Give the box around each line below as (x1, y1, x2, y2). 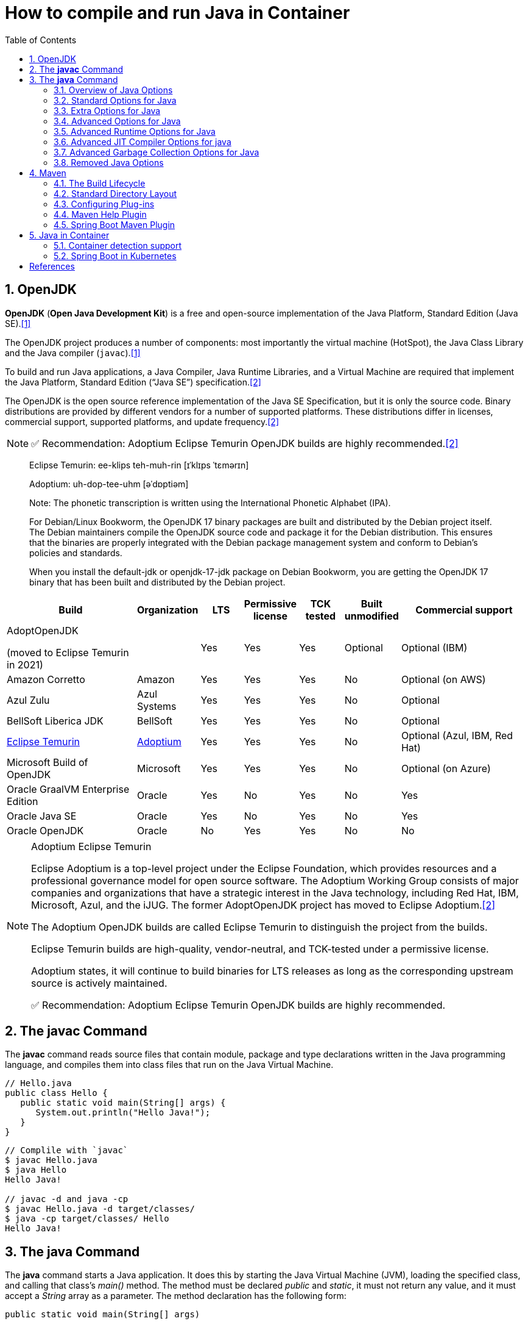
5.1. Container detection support (54, 240, 182, 251)
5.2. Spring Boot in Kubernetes (54, 250, 177, 261)
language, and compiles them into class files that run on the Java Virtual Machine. (5, 1059, 334, 1070)
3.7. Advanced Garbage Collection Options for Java (54, 146, 259, 157)
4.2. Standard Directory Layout (54, 188, 177, 199)
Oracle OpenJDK (7, 824, 84, 837)
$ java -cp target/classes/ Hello (5, 1214, 169, 1224)
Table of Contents (5, 34, 77, 45)
